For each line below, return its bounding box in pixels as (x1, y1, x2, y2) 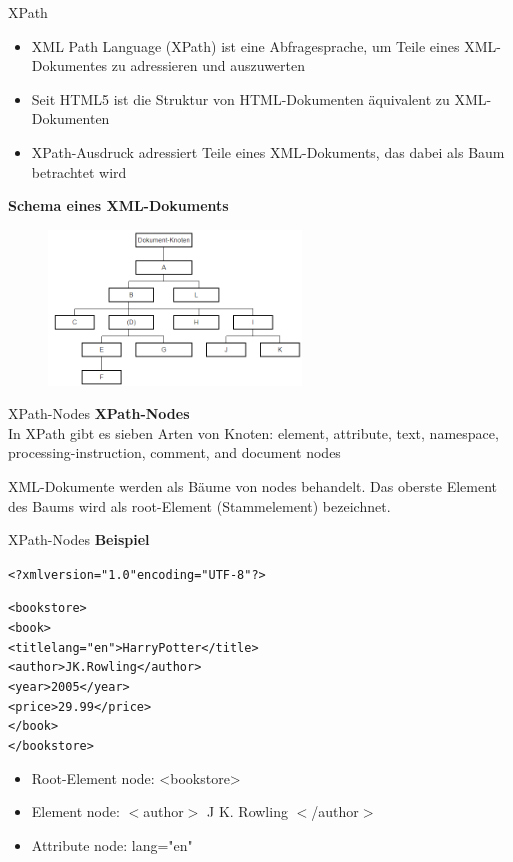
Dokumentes (31, 55, 108, 76)
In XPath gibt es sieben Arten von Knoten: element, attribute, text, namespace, (8, 422, 499, 443)
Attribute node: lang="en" (31, 834, 193, 855)
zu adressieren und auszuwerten (111, 55, 306, 76)
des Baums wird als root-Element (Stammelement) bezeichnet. (8, 495, 391, 516)
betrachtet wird (31, 161, 127, 182)
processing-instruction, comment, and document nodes (8, 442, 341, 463)
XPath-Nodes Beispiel (8, 529, 150, 550)
